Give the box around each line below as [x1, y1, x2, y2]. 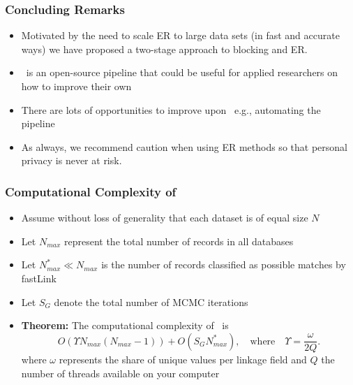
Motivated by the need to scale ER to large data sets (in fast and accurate [21, 28, 340, 43]
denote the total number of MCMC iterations [54, 294, 248, 309]
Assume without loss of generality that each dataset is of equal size [21, 210, 308, 225]
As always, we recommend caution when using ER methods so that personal [21, 139, 347, 154]
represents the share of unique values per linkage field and [59, 352, 307, 367]
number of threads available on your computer [21, 365, 220, 380]
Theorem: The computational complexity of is [21, 318, 229, 333]
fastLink [21, 270, 57, 285]
